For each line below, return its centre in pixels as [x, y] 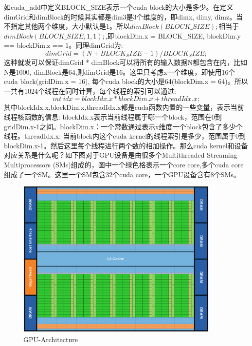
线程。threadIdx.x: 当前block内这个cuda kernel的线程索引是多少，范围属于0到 [125, 136]
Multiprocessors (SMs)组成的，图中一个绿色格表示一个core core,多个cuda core [124, 164]
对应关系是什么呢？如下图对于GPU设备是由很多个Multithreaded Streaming [121, 155]
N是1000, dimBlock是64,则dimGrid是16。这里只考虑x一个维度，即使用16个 [120, 71]
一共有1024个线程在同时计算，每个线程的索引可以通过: [90, 91]
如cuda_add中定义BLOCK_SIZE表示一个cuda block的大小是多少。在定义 [119, 7]
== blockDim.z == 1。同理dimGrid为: [63, 45]
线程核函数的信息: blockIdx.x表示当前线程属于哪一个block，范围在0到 [113, 116]
